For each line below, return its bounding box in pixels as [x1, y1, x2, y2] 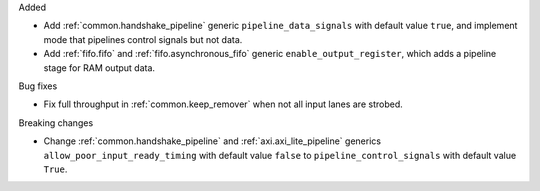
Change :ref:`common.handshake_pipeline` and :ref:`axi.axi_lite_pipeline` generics [43, 135, 382, 147]
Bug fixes [18, 80, 58, 92]
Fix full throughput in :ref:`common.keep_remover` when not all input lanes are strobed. [43, 98, 404, 110]
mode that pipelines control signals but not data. [43, 33, 243, 45]
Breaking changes [18, 116, 94, 129]
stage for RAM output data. [43, 61, 155, 74]
